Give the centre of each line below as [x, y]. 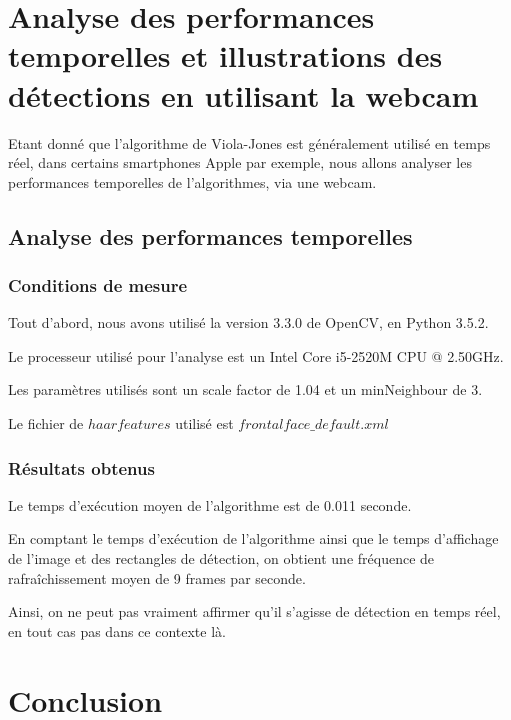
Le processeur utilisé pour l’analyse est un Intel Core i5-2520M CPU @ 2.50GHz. [256, 355]
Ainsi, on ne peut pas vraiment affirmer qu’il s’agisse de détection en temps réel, [254, 611]
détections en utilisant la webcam [243, 94]
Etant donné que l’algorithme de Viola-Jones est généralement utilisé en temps [249, 142]
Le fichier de [46, 423]
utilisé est [204, 423]
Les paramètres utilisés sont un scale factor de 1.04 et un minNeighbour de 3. [245, 389]
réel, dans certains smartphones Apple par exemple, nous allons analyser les [240, 162]
